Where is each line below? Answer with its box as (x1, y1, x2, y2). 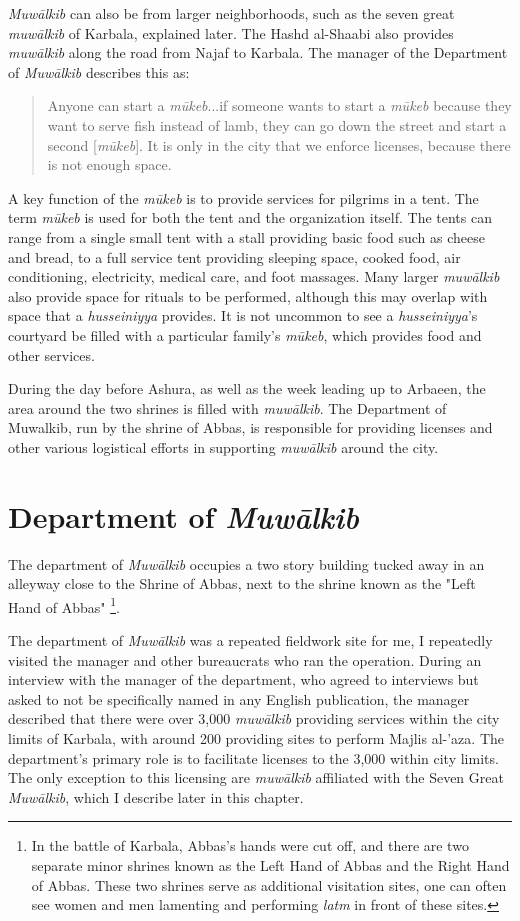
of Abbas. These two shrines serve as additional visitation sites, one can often (31, 874, 507, 895)
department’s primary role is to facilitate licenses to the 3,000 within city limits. (8, 747, 499, 768)
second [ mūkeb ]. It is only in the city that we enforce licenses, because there (47, 134, 511, 155)
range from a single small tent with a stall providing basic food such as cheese (8, 226, 486, 247)
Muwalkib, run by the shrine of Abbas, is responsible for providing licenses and (8, 417, 493, 438)
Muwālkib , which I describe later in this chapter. (8, 786, 304, 807)
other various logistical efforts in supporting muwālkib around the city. (8, 436, 439, 457)
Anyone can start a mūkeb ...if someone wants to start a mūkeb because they (47, 95, 512, 116)
